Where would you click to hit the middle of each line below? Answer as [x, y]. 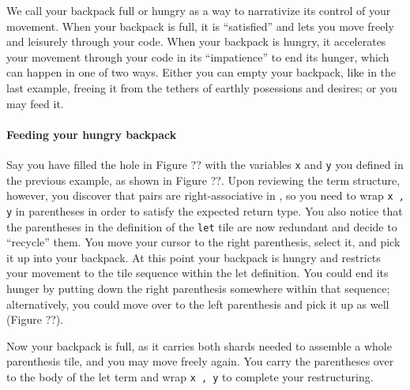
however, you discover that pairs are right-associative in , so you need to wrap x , [205, 195]
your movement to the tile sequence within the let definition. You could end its [197, 273]
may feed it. [35, 103]
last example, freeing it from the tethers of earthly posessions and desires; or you [202, 87]
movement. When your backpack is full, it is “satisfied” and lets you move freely [200, 26]
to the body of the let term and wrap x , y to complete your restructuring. [190, 376]
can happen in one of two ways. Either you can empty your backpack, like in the [201, 72]
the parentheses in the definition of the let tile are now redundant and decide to [202, 226]
